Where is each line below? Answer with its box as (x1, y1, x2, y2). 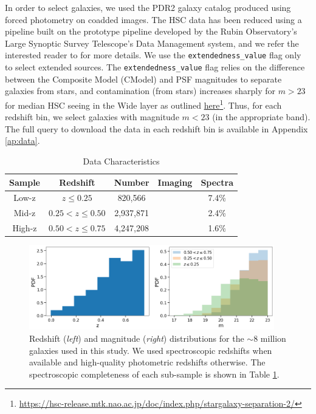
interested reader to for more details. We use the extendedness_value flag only (5, 49, 301, 61)
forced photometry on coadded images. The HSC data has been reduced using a (5, 13, 302, 25)
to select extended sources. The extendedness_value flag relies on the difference (5, 61, 305, 73)
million (260, 331, 286, 344)
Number (114, 175, 149, 188)
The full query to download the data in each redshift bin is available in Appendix (5, 122, 308, 135)
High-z (12, 222, 37, 234)
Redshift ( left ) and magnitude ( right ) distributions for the (29, 331, 244, 344)
